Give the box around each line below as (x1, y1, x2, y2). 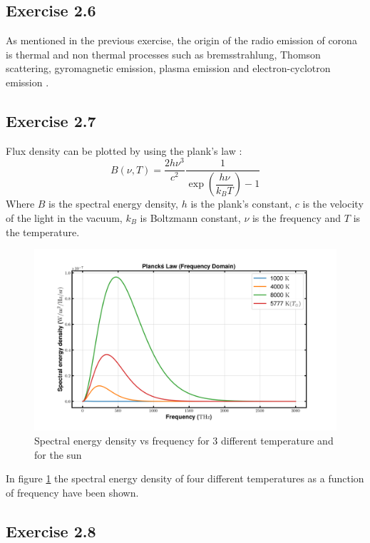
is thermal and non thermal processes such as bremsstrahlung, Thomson (6, 46, 321, 61)
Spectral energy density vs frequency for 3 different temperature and (34, 432, 334, 447)
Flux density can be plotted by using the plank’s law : (6, 143, 242, 158)
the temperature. (6, 224, 80, 239)
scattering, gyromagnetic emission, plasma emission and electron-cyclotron (6, 61, 331, 76)
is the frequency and (252, 210, 341, 225)
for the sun (34, 447, 82, 462)
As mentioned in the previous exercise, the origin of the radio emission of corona (6, 33, 357, 48)
